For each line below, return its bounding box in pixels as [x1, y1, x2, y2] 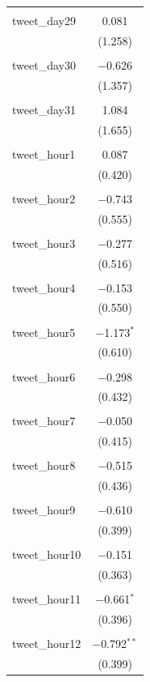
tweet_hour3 [12, 234, 76, 251]
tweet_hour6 [12, 368, 76, 385]
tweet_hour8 [12, 457, 76, 474]
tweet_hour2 [12, 190, 76, 207]
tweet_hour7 [12, 412, 76, 429]
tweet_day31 [12, 100, 76, 117]
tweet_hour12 [12, 635, 81, 652]
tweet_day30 [12, 56, 76, 73]
